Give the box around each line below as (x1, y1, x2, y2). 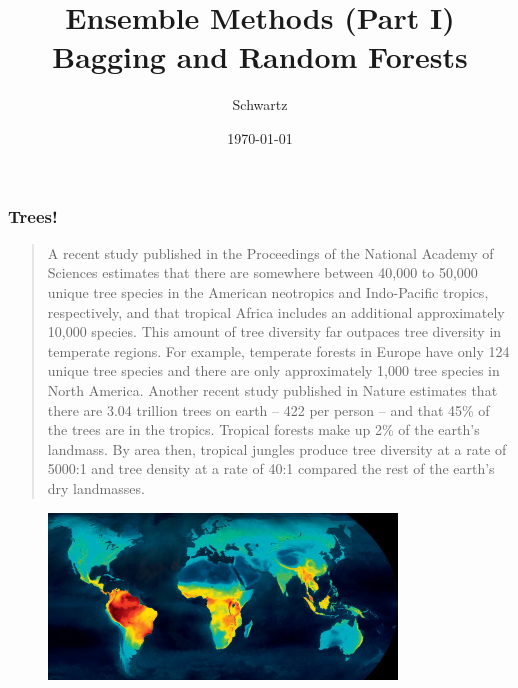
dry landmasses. (47, 477, 145, 498)
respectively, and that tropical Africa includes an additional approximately (47, 301, 505, 322)
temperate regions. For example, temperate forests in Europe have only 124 (47, 340, 510, 361)
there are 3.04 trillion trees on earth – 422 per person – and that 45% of (47, 399, 490, 420)
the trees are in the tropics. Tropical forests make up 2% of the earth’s (47, 419, 480, 440)
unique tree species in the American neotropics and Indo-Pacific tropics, (47, 281, 489, 302)
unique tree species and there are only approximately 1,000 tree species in (47, 360, 500, 381)
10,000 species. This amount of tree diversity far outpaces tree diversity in (47, 321, 502, 342)
